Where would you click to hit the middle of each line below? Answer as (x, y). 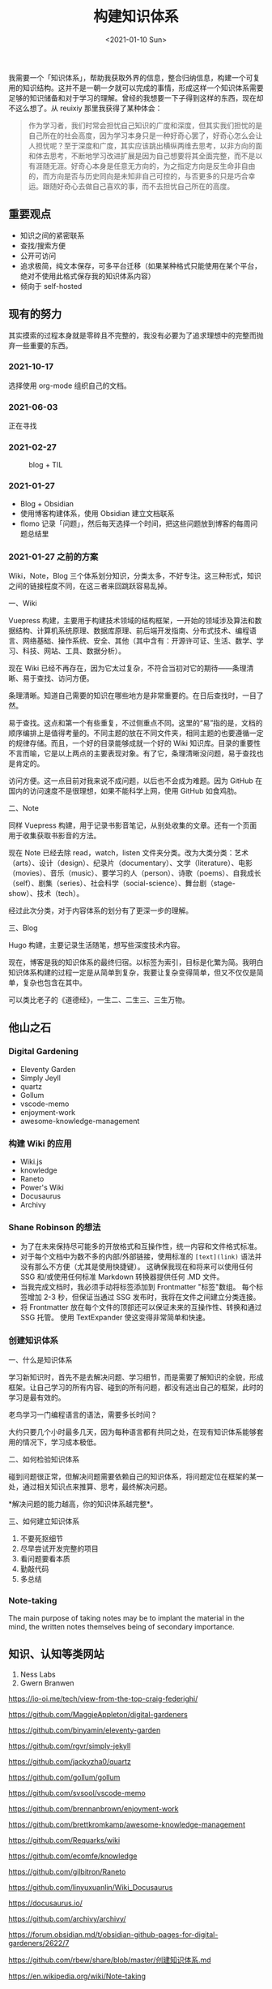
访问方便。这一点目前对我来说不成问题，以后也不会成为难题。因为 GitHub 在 (136, 781)
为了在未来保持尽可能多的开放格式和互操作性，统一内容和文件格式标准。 (140, 1246)
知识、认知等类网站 (56, 1654)
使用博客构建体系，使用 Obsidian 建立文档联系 (97, 513)
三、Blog (23, 928)
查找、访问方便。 (65, 678)
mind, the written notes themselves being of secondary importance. (121, 1626)
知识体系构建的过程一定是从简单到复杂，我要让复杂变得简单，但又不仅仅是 (132, 973)
